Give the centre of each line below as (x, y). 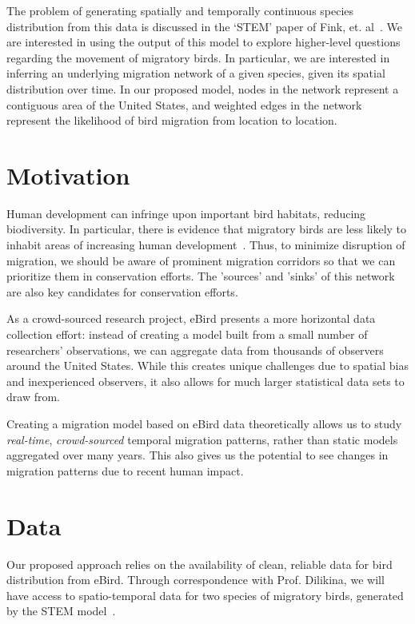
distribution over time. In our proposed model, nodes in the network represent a (203, 88)
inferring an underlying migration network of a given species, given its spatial (196, 73)
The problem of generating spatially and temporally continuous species (180, 10)
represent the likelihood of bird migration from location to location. (172, 120)
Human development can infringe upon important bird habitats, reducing (186, 213)
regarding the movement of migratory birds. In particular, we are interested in (198, 57)
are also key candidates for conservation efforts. (122, 291)
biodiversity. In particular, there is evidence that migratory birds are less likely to (207, 229)
